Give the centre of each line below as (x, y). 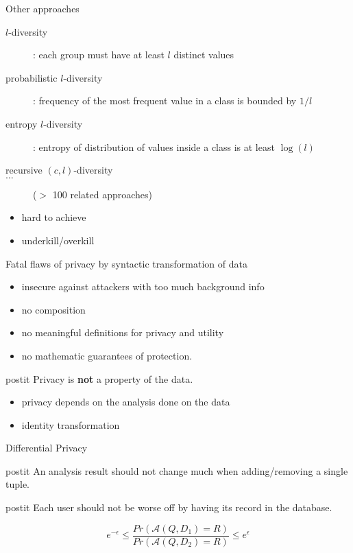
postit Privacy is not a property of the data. (99, 378)
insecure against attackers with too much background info (143, 286)
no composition (53, 309)
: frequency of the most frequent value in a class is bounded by (165, 101)
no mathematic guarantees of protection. (107, 355)
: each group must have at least (99, 55)
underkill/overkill (58, 240)
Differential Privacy (47, 448)
